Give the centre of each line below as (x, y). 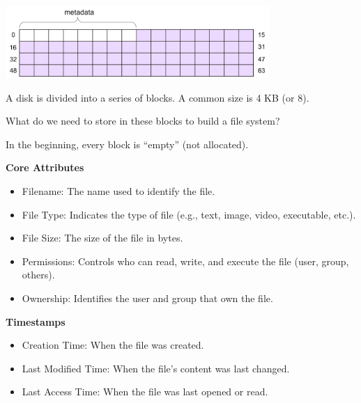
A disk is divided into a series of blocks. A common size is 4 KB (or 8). (158, 97)
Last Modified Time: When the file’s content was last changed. (156, 368)
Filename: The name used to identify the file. (118, 191)
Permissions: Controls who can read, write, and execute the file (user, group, (185, 261)
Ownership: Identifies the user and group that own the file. (147, 298)
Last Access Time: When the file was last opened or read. (145, 392)
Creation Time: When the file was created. (113, 345)
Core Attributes (45, 167)
